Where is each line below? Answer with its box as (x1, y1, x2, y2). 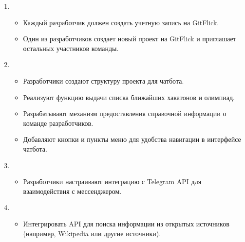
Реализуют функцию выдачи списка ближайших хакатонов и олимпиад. (23, 92, 235, 102)
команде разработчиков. (23, 118, 94, 128)
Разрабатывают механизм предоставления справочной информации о (23, 108, 226, 119)
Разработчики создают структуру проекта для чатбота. (23, 75, 184, 86)
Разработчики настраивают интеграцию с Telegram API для (23, 176, 202, 187)
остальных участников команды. (23, 43, 119, 53)
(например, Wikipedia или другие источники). (23, 228, 161, 238)
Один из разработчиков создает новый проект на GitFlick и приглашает (23, 34, 236, 44)
